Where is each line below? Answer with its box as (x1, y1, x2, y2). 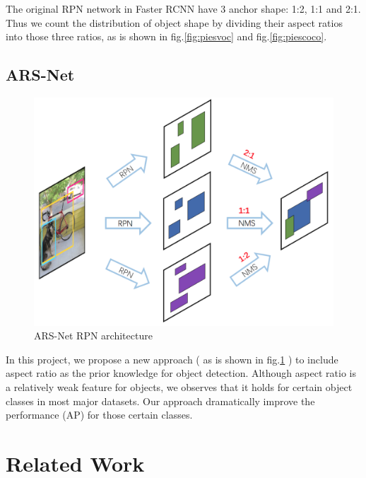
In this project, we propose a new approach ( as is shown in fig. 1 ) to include (6, 351, 338, 366)
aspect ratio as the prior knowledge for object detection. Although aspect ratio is (6, 366, 356, 380)
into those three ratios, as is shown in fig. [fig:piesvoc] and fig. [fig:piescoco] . (6, 29, 327, 44)
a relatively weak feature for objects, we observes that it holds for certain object (6, 379, 353, 394)
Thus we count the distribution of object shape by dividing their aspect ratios (6, 15, 343, 30)
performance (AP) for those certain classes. (6, 407, 193, 422)
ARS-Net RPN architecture (34, 328, 153, 343)
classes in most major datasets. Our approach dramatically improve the (6, 393, 315, 408)
